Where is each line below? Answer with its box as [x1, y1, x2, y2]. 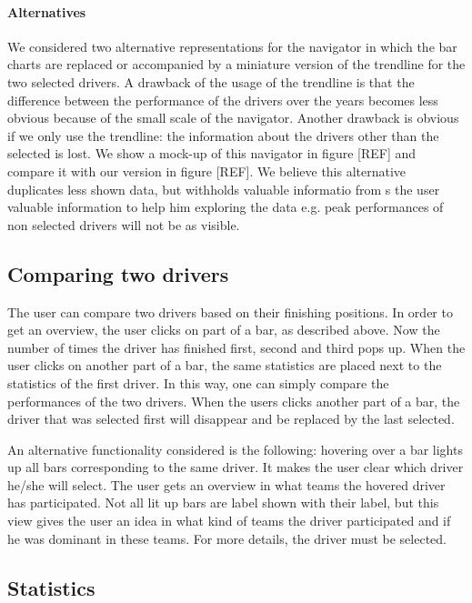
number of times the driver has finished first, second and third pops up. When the [7, 337, 466, 357]
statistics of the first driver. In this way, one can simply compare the [7, 373, 389, 392]
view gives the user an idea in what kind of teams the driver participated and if [7, 511, 451, 530]
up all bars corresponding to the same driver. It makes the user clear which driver [7, 457, 464, 477]
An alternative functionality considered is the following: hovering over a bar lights [7, 439, 463, 458]
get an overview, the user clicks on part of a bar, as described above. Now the [7, 320, 440, 339]
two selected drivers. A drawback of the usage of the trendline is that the [7, 72, 415, 91]
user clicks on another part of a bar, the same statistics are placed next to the [7, 356, 442, 375]
